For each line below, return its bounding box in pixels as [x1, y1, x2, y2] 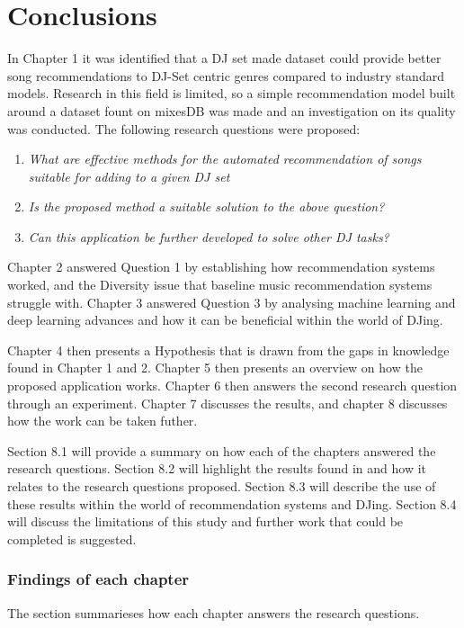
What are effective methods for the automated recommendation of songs [28, 149, 422, 168]
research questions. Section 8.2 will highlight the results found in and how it [7, 459, 427, 478]
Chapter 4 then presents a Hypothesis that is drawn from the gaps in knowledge [7, 340, 450, 359]
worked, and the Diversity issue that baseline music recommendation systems [7, 275, 433, 294]
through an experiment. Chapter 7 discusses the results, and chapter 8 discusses [7, 393, 448, 412]
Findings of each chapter [7, 568, 190, 590]
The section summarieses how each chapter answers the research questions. [7, 603, 420, 622]
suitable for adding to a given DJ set [28, 166, 230, 185]
